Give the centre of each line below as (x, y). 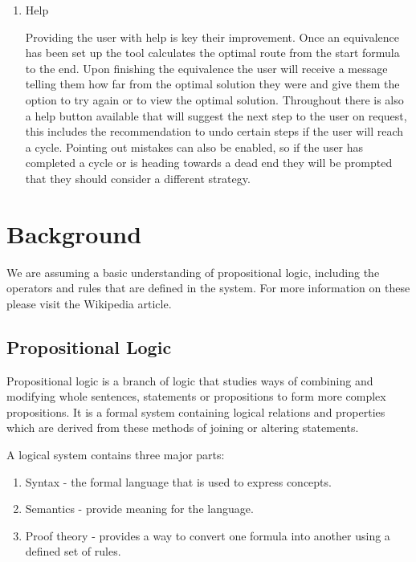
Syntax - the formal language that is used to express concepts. (178, 481)
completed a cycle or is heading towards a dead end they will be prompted (209, 163)
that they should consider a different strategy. (138, 178)
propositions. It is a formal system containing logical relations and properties (196, 411)
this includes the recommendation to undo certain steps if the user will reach (214, 131)
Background (74, 233)
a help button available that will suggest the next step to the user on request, (216, 115)
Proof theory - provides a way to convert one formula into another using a (208, 535)
